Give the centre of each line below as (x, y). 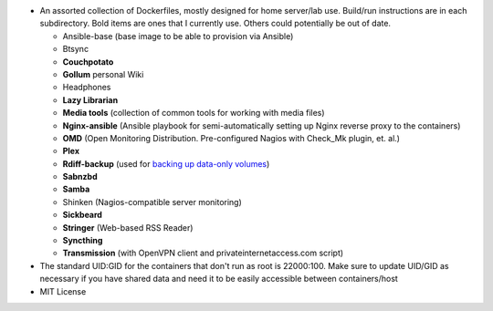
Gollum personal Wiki (103, 74)
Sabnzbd (80, 177)
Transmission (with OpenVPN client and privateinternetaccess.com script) (203, 253)
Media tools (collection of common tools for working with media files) (194, 113)
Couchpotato (88, 62)
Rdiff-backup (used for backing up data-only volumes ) (166, 163)
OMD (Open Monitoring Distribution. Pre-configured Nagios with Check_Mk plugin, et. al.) (231, 138)
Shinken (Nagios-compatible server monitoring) (152, 202)
